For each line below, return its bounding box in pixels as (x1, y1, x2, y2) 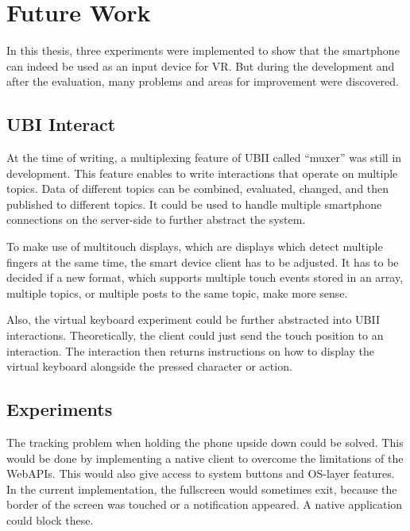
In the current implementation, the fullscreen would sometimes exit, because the (6, 480, 397, 497)
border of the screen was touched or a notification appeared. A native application (6, 496, 403, 513)
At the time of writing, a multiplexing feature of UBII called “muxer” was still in (6, 149, 402, 166)
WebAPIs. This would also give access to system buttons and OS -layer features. (6, 465, 395, 482)
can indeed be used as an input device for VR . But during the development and (6, 57, 395, 74)
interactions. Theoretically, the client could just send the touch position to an (6, 327, 384, 344)
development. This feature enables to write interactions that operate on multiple (6, 164, 398, 181)
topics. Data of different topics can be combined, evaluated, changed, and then (6, 180, 389, 197)
